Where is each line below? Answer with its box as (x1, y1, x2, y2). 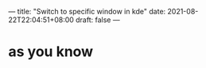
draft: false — (75, 15, 121, 25)
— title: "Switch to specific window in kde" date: (8, 7, 166, 16)
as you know (8, 43, 94, 61)
